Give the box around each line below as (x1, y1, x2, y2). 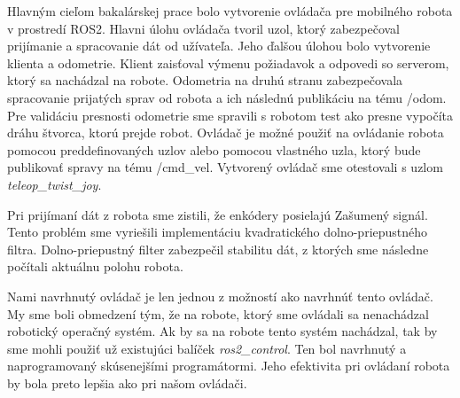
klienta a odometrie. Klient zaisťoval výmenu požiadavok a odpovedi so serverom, (7, 53, 449, 72)
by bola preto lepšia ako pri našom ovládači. (7, 373, 247, 392)
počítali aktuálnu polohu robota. (7, 257, 183, 276)
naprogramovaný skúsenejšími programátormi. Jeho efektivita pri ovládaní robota (7, 356, 450, 375)
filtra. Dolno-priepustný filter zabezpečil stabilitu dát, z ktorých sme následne (7, 239, 429, 258)
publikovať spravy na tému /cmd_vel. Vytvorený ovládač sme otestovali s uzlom (7, 158, 443, 176)
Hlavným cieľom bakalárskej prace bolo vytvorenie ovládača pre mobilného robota (7, 2, 453, 20)
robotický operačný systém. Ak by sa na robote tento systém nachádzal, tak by (7, 322, 438, 340)
